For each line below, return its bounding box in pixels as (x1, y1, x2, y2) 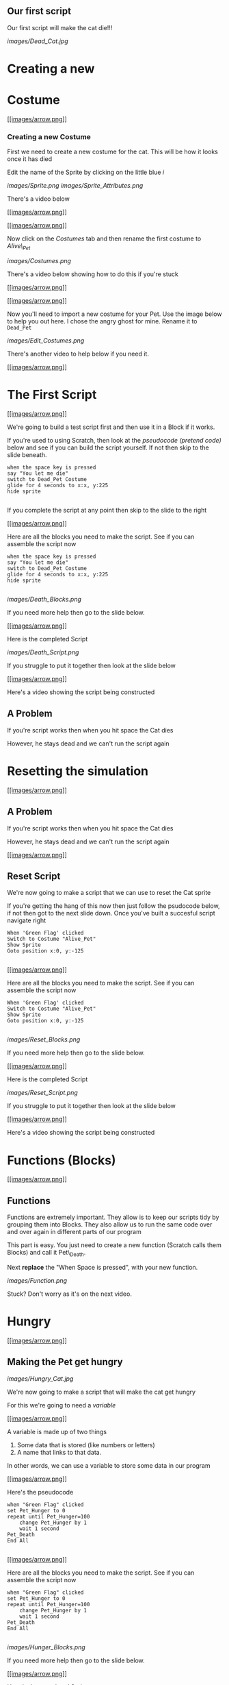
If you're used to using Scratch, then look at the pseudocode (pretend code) (7, 436, 221, 444)
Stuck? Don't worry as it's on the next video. (7, 1290, 132, 1298)
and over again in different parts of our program (7, 1228, 142, 1236)
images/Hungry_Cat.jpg (7, 1374, 74, 1383)
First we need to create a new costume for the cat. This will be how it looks (7, 147, 219, 156)
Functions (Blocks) (7, 1153, 116, 1168)
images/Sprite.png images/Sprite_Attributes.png (7, 182, 144, 190)
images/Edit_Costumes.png (7, 336, 85, 345)
